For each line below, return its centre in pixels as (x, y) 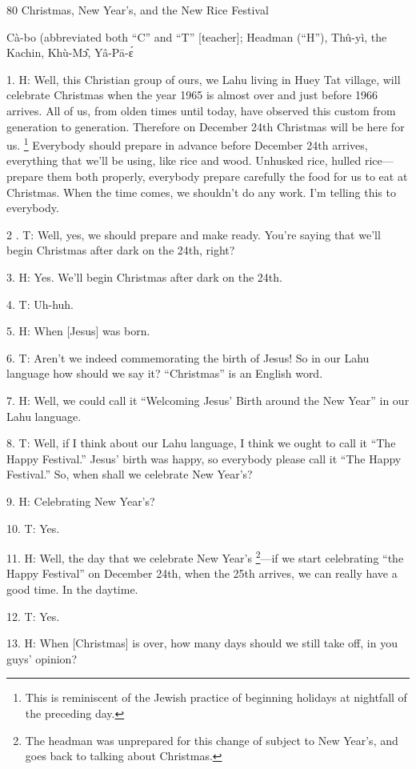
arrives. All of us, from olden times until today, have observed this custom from (201, 110)
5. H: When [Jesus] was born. (78, 331)
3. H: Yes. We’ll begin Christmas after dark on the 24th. (144, 276)
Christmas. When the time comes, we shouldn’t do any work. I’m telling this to (201, 192)
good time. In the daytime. (72, 589)
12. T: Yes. (33, 616)
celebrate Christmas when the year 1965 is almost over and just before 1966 (192, 95)
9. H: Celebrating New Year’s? (81, 501)
